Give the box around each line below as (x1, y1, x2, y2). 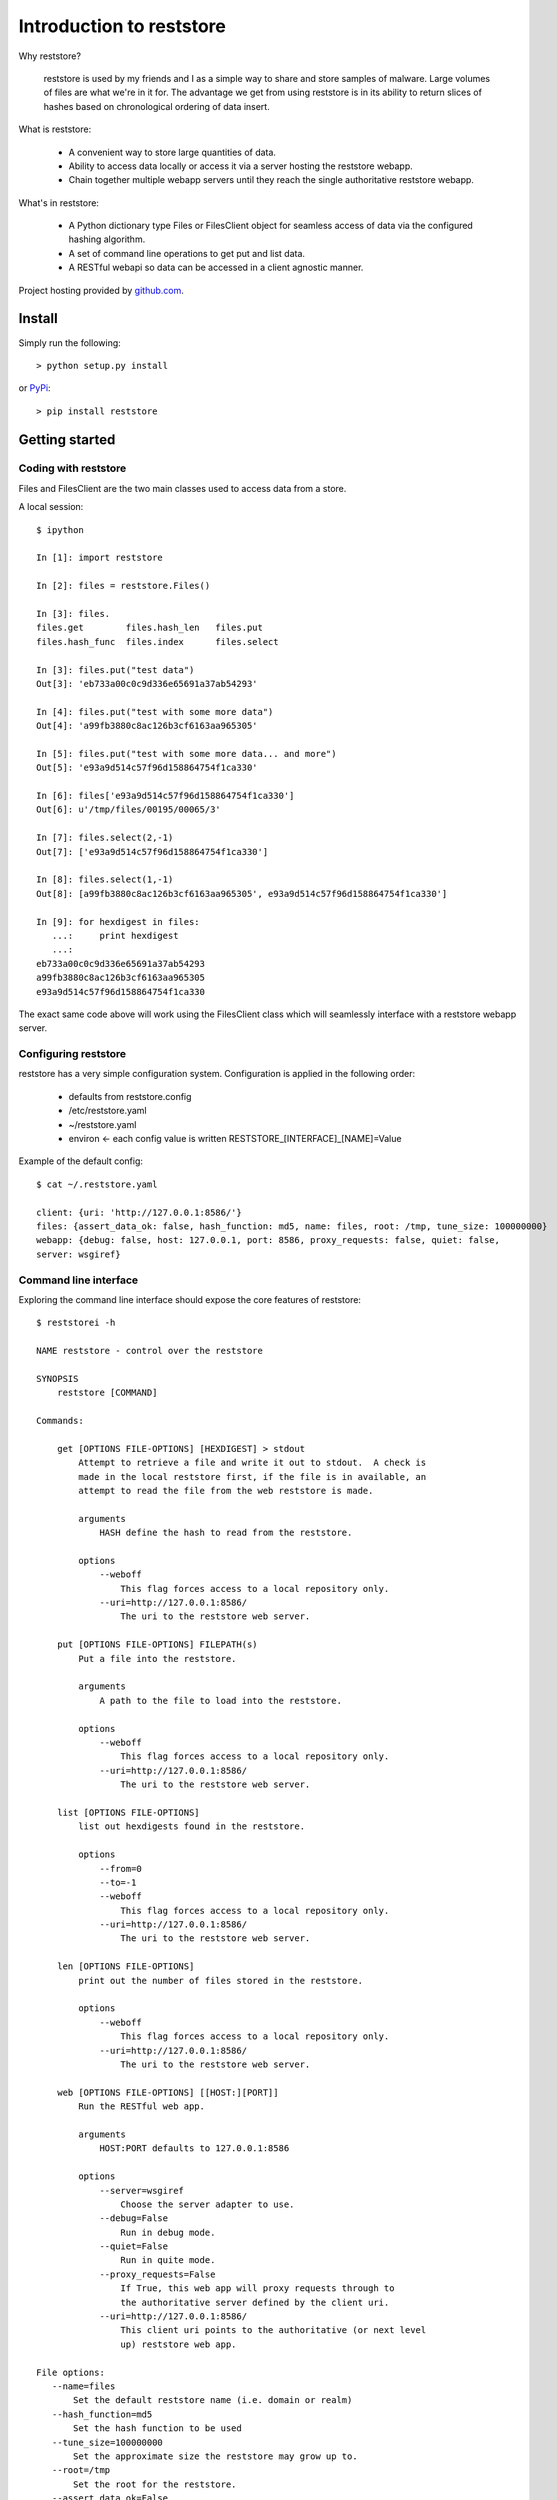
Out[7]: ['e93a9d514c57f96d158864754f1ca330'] (36, 846, 269, 857)
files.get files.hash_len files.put (36, 622, 264, 634)
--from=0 (99, 1863, 142, 1874)
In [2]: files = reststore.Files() (36, 580, 211, 592)
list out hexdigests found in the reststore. (78, 1821, 305, 1832)
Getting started (18, 431, 116, 448)
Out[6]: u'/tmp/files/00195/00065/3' (36, 804, 222, 815)
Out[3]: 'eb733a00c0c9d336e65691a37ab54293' (36, 678, 259, 689)
